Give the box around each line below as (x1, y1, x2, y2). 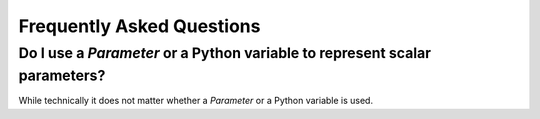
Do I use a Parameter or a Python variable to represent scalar (18, 44, 432, 62)
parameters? (18, 66, 106, 85)
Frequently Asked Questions (18, 15, 261, 37)
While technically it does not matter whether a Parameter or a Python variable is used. (18, 95, 374, 107)
